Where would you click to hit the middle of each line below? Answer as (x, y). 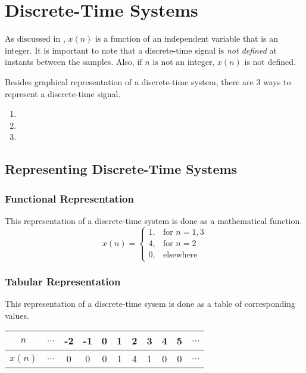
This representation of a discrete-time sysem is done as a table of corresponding (150, 304)
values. (17, 315)
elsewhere (180, 255)
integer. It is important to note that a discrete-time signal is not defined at (141, 50)
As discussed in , (35, 38)
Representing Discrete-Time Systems (121, 169)
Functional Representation (69, 198)
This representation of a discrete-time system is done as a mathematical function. (154, 220)
